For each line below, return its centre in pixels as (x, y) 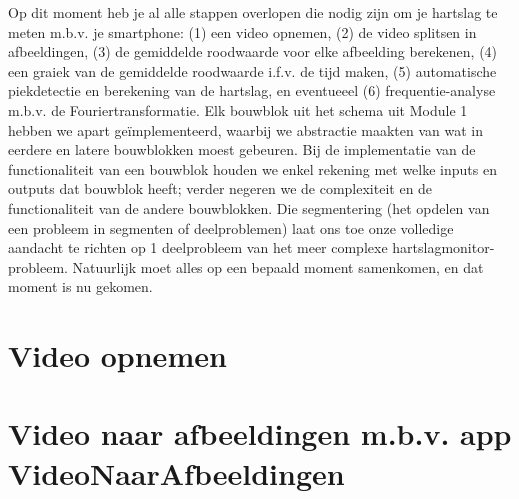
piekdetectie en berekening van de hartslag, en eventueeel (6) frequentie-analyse (252, 90)
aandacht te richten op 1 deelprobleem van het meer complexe (198, 247)
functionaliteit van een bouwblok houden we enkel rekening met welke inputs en (252, 168)
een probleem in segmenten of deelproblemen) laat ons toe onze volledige (231, 227)
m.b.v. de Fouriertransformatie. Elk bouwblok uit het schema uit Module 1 (238, 109)
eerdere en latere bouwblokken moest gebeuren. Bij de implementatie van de (242, 149)
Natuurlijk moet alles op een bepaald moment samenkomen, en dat (278, 266)
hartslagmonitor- (443, 247)
